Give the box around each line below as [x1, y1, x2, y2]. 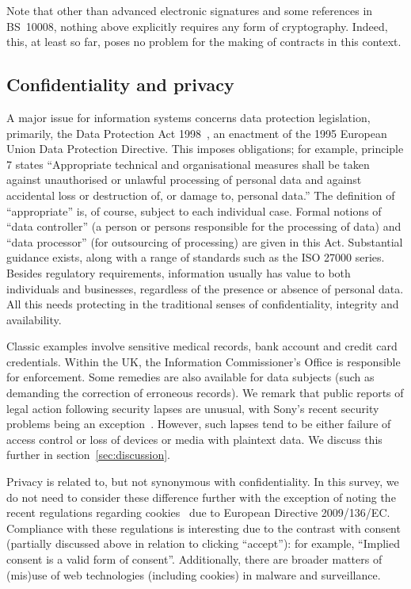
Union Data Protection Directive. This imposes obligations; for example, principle [6, 140, 404, 157]
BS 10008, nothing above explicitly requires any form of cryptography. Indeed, [6, 17, 388, 34]
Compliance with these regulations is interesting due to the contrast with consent [6, 519, 401, 536]
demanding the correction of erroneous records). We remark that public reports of [6, 384, 404, 401]
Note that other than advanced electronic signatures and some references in [6, 2, 373, 18]
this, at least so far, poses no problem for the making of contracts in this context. [6, 33, 401, 50]
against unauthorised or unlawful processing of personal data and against [6, 171, 362, 188]
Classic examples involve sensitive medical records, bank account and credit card [6, 338, 398, 354]
